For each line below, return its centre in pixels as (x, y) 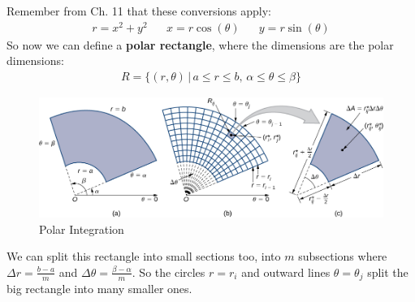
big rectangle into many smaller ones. (99, 289)
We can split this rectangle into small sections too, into (144, 256)
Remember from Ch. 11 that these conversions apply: (139, 11)
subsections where (343, 256)
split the (388, 272)
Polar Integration (82, 229)
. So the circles (169, 272)
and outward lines (286, 272)
